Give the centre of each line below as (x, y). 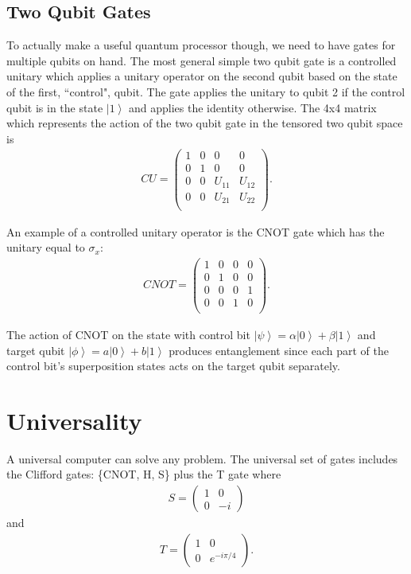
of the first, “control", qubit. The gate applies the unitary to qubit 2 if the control (206, 91)
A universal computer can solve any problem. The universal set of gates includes (202, 458)
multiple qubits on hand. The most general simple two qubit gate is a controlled (202, 60)
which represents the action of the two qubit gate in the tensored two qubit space (205, 123)
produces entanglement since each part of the (279, 350)
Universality (74, 420)
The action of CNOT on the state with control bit (128, 334)
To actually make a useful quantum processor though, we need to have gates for (201, 45)
